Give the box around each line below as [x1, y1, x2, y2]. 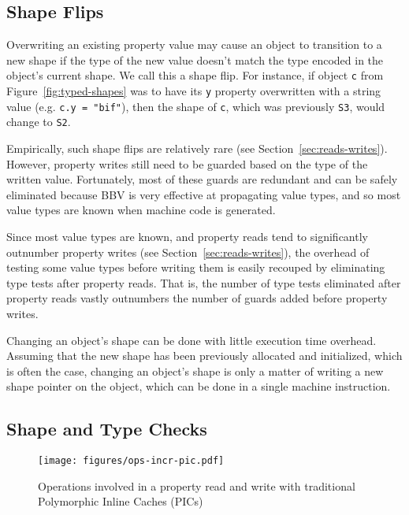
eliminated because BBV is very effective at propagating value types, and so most [6, 186, 401, 202]
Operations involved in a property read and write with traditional [38, 477, 355, 494]
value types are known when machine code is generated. [6, 202, 276, 218]
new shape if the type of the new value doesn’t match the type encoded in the [6, 51, 384, 68]
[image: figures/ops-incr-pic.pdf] [38, 455, 225, 467]
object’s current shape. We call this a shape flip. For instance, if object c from [6, 67, 384, 83]
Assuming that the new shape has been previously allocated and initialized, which [6, 347, 403, 364]
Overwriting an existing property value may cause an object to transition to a [6, 36, 382, 53]
